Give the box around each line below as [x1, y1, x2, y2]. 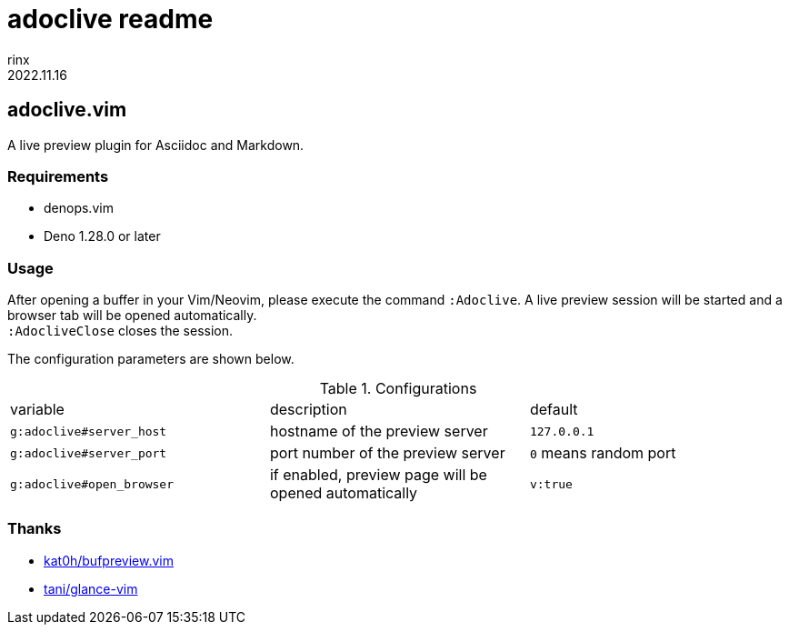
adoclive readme [7, 4, 214, 35]
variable [10, 400, 65, 419]
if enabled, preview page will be [269, 466, 487, 485]
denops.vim [44, 200, 114, 216]
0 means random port [529, 444, 676, 463]
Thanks [7, 519, 62, 538]
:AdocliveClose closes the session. [7, 323, 233, 339]
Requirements [7, 166, 109, 186]
